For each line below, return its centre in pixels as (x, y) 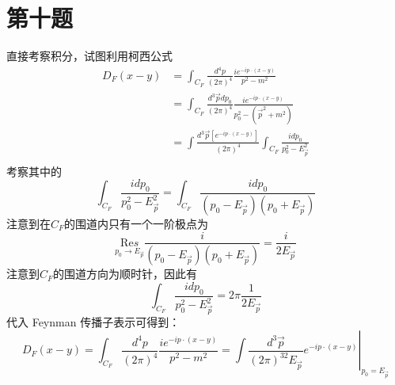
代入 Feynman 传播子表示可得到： (93, 322)
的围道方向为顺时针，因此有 (125, 274)
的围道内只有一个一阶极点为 (137, 223)
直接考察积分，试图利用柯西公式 (89, 56)
